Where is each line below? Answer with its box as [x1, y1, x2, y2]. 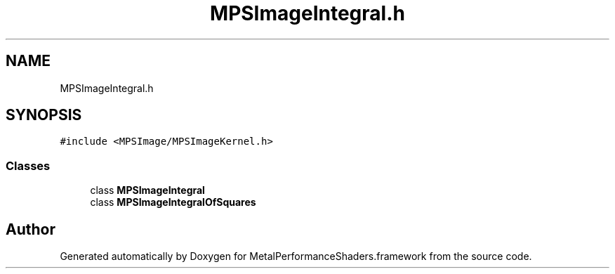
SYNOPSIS [6, 106, 82, 124]
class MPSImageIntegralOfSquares [90, 196, 256, 209]
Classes [6, 158, 51, 173]
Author [6, 220, 55, 238]
